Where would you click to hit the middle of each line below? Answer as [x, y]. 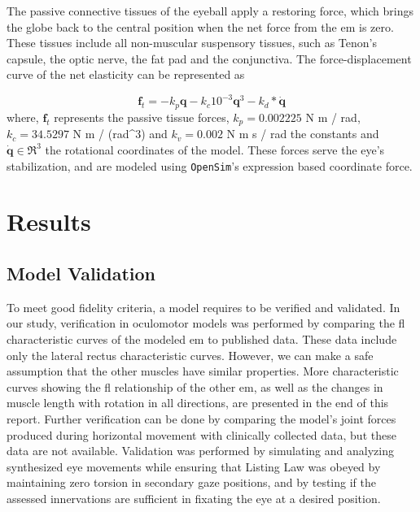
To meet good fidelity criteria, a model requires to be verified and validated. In [203, 307]
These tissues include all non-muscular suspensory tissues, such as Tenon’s [192, 43]
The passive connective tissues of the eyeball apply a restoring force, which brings [210, 11]
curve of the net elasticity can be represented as [126, 74]
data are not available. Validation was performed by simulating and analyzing [200, 451]
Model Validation [81, 273]
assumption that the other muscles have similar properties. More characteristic [203, 371]
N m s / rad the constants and [303, 134]
